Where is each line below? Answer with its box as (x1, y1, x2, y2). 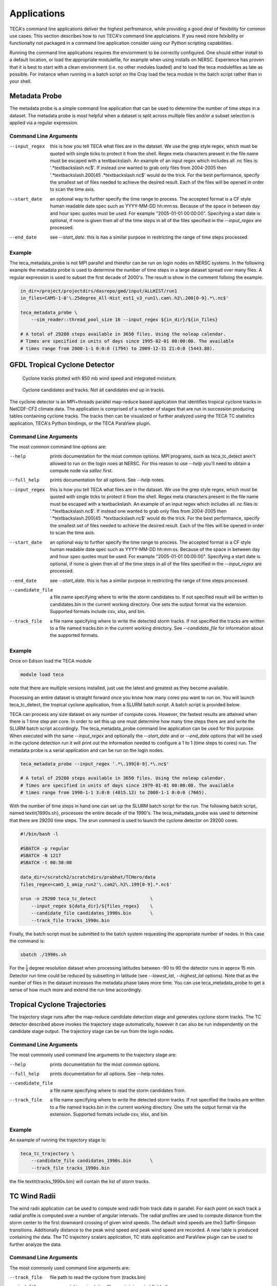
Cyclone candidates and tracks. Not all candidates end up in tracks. (22, 387, 165, 393)
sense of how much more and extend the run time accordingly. (9, 987, 142, 993)
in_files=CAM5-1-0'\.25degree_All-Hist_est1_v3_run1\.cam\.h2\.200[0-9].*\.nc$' (20, 295, 229, 301)
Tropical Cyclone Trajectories (9, 1001, 106, 1009)
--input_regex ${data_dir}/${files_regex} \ (31, 903, 153, 909)
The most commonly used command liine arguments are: (9, 1264, 130, 1271)
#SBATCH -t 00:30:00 (20, 860, 72, 866)
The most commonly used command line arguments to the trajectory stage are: (9, 1052, 177, 1058)
